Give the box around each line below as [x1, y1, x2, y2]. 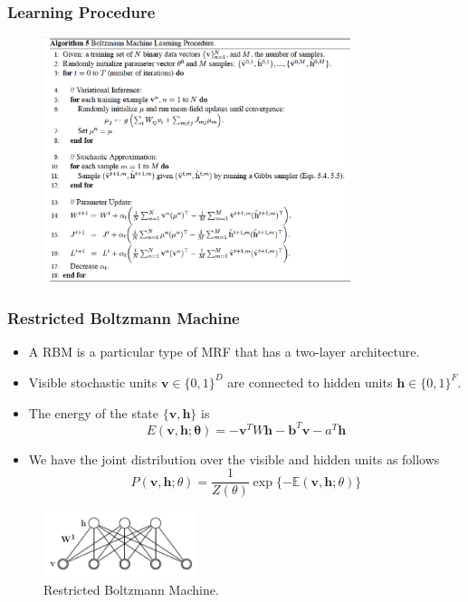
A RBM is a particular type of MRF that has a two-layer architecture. [28, 342, 420, 361]
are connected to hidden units [227, 372, 393, 391]
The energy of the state [28, 403, 159, 422]
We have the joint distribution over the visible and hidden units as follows [28, 449, 440, 468]
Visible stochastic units [28, 372, 158, 391]
